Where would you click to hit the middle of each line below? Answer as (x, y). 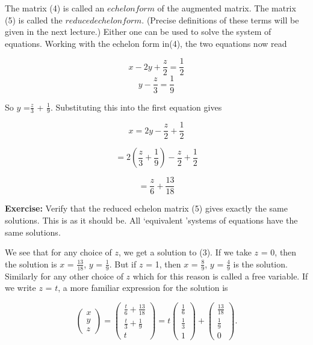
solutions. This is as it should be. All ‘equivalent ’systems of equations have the (151, 220)
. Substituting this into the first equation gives (136, 107)
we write (20, 288)
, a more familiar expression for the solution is (143, 288)
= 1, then (163, 264)
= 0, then (279, 252)
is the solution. (260, 264)
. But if (123, 264)
